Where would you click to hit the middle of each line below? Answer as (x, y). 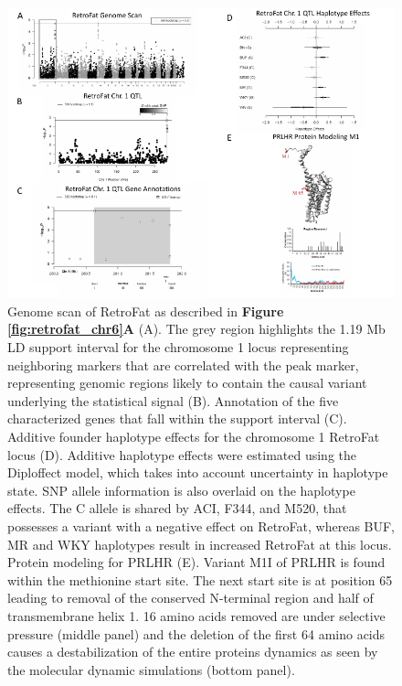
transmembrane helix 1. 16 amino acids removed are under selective (196, 615)
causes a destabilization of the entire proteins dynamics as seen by (193, 652)
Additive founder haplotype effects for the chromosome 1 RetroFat (194, 437)
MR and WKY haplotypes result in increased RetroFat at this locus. (200, 544)
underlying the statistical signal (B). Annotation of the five (173, 400)
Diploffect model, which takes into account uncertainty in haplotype (198, 472)
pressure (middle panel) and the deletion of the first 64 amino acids (196, 633)
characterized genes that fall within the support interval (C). (177, 418)
